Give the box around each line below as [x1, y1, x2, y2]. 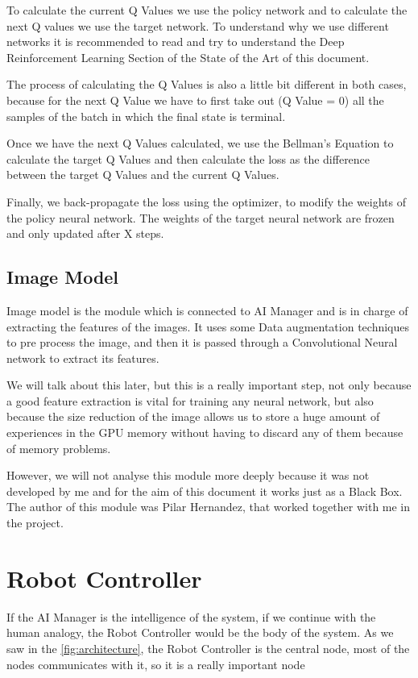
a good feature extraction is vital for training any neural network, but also [6, 392, 374, 409]
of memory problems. [6, 439, 111, 456]
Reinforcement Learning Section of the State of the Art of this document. [6, 48, 370, 65]
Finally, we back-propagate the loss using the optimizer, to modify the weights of [6, 193, 407, 210]
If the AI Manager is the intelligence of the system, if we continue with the [6, 608, 376, 625]
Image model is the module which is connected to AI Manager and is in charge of [6, 302, 408, 318]
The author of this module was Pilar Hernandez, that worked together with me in [6, 498, 411, 515]
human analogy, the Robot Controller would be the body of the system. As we [6, 624, 394, 641]
